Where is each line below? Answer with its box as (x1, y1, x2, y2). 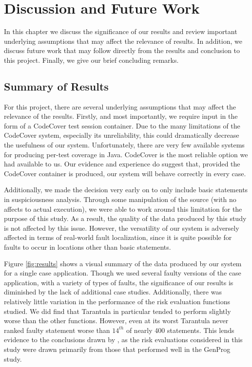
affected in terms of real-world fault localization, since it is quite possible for (4, 232, 232, 242)
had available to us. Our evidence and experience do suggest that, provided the (4, 159, 240, 169)
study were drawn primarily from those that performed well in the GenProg (4, 344, 231, 354)
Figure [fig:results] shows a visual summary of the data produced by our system (4, 258, 242, 268)
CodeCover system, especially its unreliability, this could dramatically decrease (4, 130, 239, 140)
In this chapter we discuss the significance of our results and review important (4, 26, 237, 37)
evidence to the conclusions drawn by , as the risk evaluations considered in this (4, 334, 243, 345)
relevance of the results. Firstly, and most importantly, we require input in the (4, 111, 238, 121)
